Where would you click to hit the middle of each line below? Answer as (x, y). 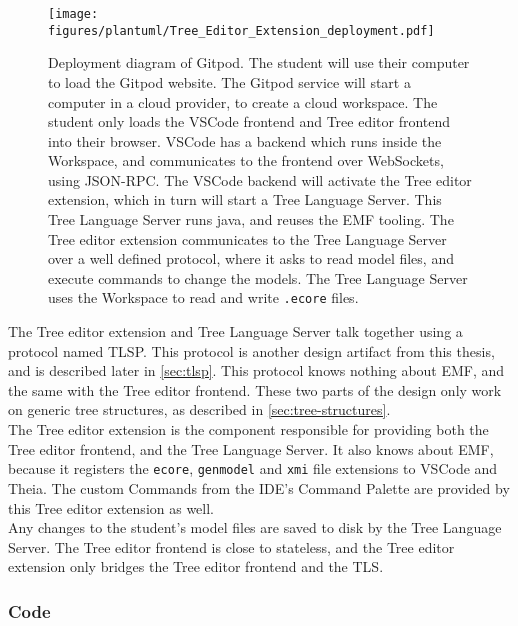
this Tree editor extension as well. (111, 507)
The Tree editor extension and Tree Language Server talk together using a (235, 331)
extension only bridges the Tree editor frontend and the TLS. (196, 566)
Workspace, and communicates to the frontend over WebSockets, (246, 160)
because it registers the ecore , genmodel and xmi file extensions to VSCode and (253, 468)
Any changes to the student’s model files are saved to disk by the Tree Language (255, 527)
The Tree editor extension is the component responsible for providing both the (248, 429)
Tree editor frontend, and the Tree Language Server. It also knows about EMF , (251, 448)
